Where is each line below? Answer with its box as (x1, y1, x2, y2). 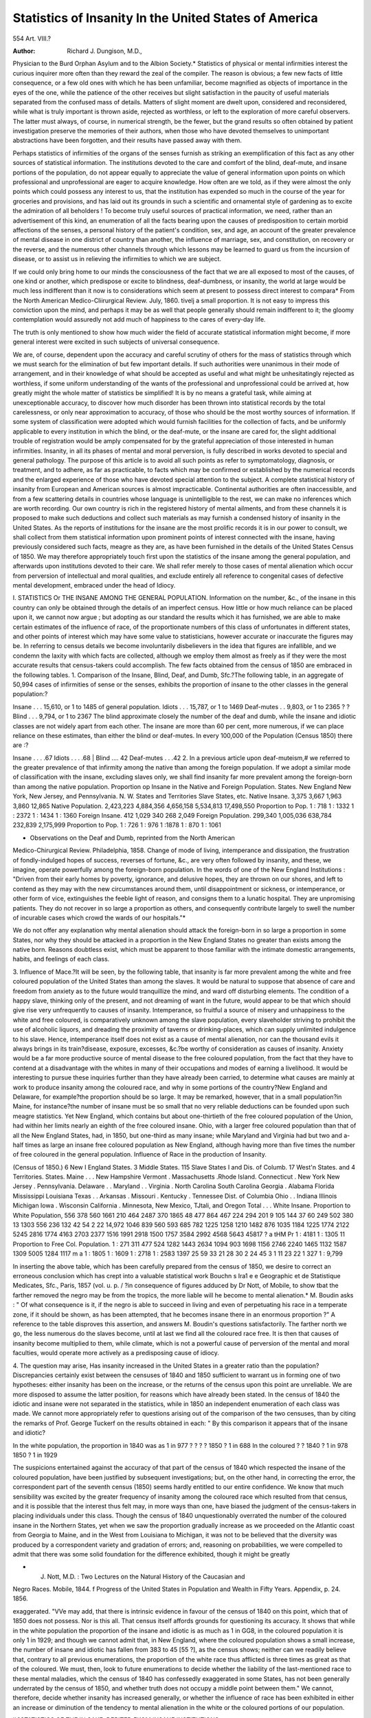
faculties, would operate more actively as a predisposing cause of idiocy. (12, 1349, 220, 1357)
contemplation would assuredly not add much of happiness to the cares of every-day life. (12, 315, 266, 324)
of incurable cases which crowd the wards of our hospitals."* (12, 913, 186, 922)
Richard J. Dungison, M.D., (67, 47, 142, 55)
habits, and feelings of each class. (12, 955, 110, 963)
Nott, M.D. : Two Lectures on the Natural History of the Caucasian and (47, 1572, 245, 1581)
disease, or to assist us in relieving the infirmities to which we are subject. (12, 255, 222, 263)
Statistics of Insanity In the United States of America (12, 10, 319, 25)
